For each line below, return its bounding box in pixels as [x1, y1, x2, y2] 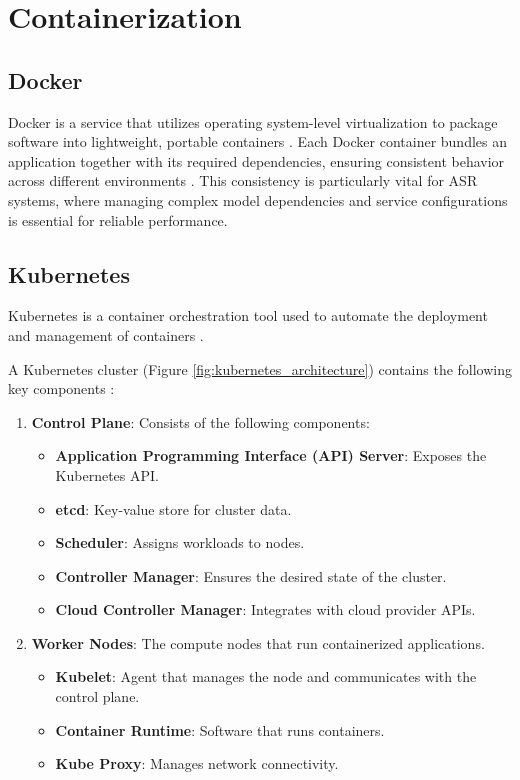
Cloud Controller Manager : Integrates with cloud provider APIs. [55, 599, 476, 620]
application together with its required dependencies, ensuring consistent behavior [8, 150, 505, 171]
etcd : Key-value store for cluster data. [55, 498, 292, 519]
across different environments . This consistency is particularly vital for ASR [8, 170, 478, 191]
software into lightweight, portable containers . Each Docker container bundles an [8, 131, 507, 152]
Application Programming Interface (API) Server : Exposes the [55, 445, 487, 466]
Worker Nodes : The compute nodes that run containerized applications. [31, 632, 485, 653]
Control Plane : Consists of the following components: [31, 411, 370, 432]
